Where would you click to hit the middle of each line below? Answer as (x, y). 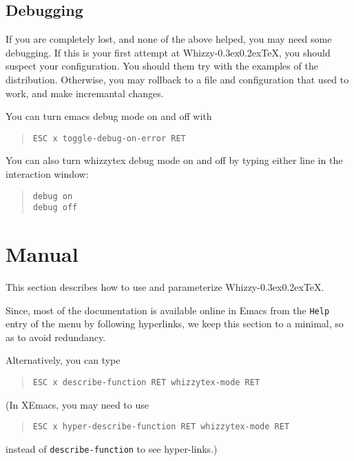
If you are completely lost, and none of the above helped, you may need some (169, 39)
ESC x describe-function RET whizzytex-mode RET (146, 383)
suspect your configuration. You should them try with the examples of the (162, 66)
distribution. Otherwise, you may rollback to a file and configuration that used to (177, 79)
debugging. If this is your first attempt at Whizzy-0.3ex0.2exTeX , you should (168, 52)
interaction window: (47, 174)
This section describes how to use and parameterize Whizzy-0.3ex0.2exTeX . (165, 287)
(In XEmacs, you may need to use (77, 404)
